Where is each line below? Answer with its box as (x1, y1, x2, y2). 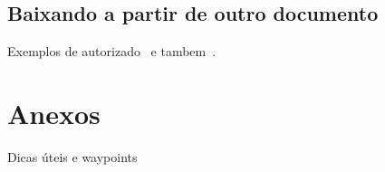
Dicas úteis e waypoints (7, 147, 138, 166)
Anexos (7, 94, 101, 131)
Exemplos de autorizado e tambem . (7, 42, 217, 61)
